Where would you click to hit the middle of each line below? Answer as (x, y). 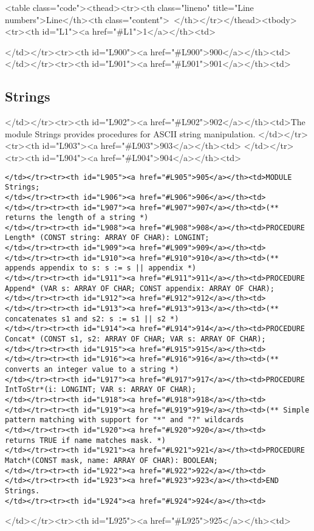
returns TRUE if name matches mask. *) (85, 440)
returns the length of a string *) (77, 218)
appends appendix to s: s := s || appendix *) (101, 268)
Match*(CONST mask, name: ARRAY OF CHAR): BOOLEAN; (111, 460)
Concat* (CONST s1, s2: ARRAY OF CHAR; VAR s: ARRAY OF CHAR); (135, 339)
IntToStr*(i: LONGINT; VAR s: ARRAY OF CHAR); (101, 390)
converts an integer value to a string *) (92, 370)
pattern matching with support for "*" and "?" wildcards (125, 420)
